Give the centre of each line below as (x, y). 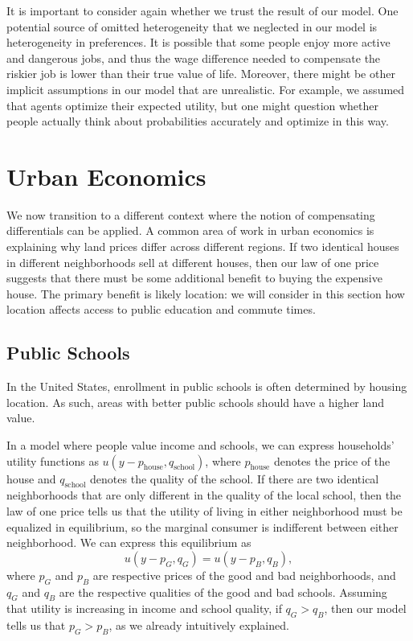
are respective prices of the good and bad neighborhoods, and (244, 575)
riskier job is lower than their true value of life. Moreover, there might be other (201, 74)
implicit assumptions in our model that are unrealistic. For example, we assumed (206, 89)
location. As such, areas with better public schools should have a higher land (195, 402)
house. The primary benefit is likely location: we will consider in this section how (206, 293)
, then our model (365, 608)
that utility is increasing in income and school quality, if (144, 608)
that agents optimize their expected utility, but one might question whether (193, 105)
